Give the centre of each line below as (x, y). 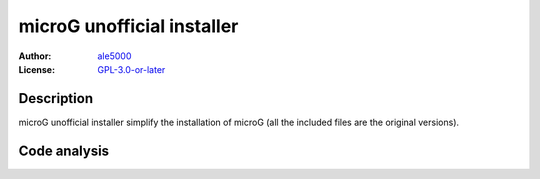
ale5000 (114, 56)
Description (56, 98)
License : (36, 69)
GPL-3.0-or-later (131, 69)
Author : (35, 56)
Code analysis (64, 150)
